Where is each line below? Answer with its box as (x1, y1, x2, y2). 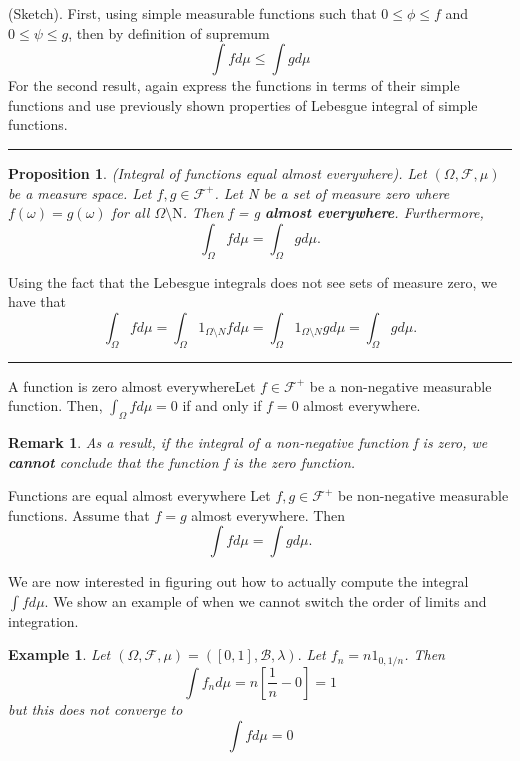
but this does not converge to (8, 698, 183, 719)
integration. (8, 610, 79, 631)
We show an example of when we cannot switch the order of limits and (53, 590, 487, 611)
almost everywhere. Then (191, 504, 346, 525)
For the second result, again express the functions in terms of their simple (8, 75, 460, 96)
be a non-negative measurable (309, 375, 492, 396)
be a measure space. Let (8, 182, 152, 203)
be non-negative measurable (338, 485, 509, 506)
